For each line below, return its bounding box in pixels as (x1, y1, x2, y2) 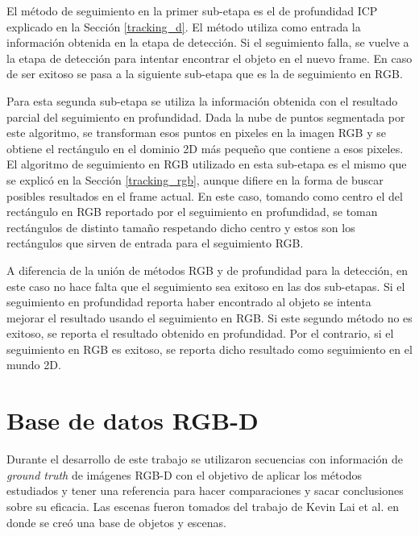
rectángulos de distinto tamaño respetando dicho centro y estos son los (6, 218, 355, 235)
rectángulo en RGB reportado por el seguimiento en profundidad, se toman (6, 203, 378, 220)
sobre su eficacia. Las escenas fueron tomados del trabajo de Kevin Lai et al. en (6, 497, 400, 514)
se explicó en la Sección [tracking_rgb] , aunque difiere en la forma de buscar (6, 171, 384, 188)
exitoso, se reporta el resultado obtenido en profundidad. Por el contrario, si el (6, 325, 394, 342)
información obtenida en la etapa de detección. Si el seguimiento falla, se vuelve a (6, 34, 409, 51)
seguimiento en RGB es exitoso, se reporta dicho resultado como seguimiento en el (6, 340, 413, 357)
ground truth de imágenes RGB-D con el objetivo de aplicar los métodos (6, 466, 363, 483)
